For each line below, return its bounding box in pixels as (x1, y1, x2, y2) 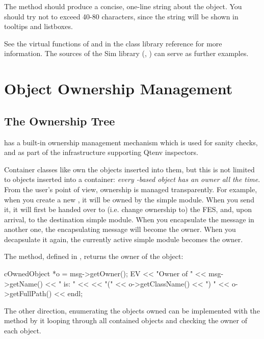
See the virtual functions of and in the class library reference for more (4, 38, 222, 48)
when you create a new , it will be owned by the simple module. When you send (4, 194, 254, 204)
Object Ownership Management (4, 78, 233, 99)
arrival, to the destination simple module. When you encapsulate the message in (4, 214, 254, 224)
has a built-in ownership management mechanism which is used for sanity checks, (4, 137, 258, 147)
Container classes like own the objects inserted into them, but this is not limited (4, 164, 255, 174)
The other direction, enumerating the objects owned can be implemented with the (4, 305, 260, 316)
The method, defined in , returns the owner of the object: (4, 251, 183, 262)
